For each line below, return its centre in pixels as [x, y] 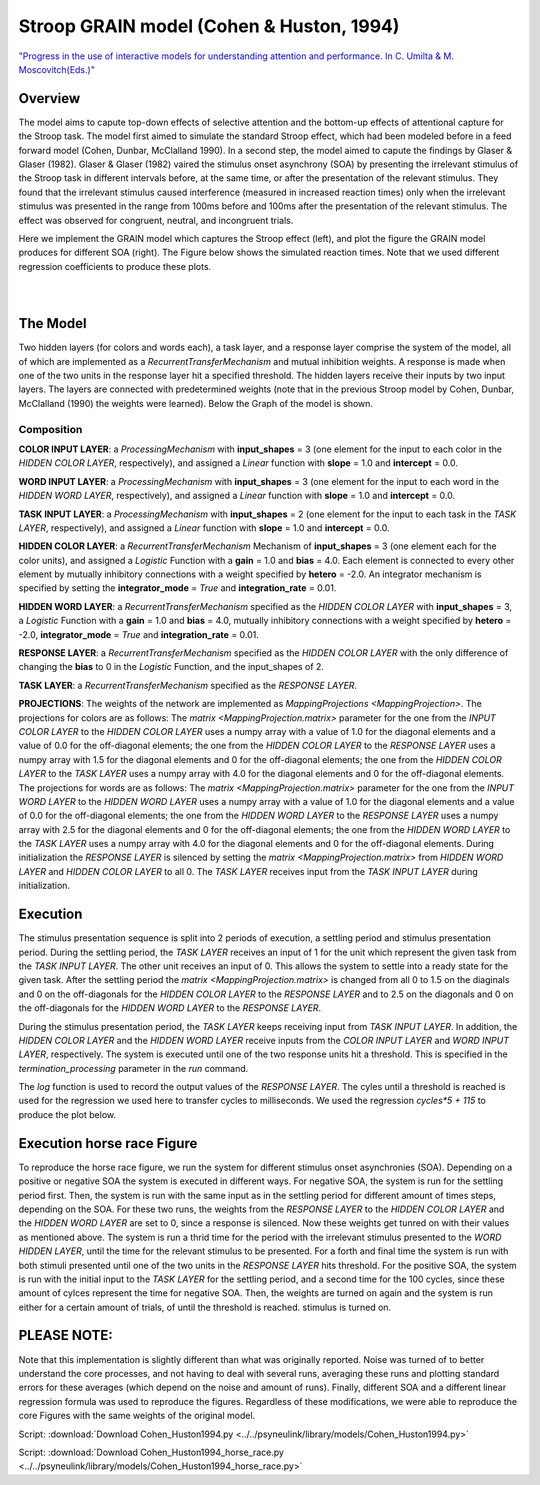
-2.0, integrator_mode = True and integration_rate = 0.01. [139, 634]
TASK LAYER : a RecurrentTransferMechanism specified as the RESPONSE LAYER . [188, 685]
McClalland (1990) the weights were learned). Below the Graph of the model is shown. [196, 403]
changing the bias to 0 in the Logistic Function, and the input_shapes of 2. [171, 667]
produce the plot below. [67, 1114]
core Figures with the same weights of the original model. [137, 1416]
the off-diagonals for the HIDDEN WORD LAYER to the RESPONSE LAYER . [170, 1008]
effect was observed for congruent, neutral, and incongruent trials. [156, 220]
